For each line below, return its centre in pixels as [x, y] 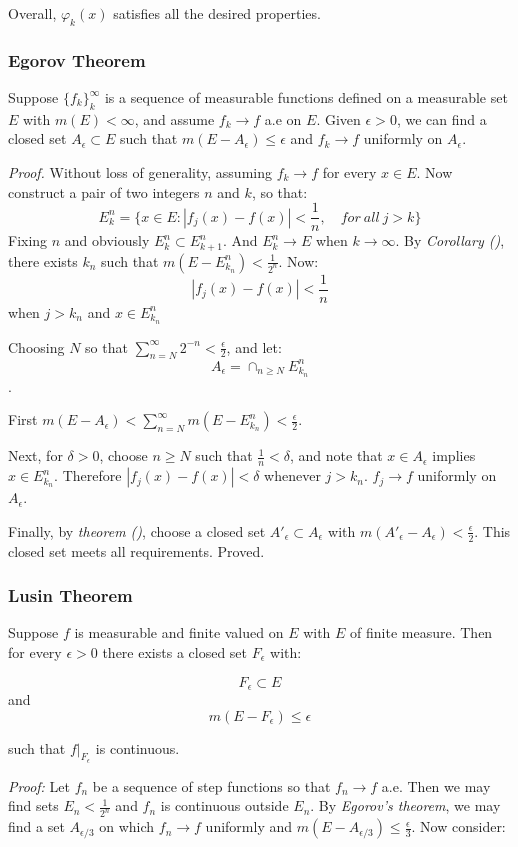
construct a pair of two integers [104, 191]
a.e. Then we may [436, 785]
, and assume [174, 118]
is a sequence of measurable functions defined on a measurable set [306, 97]
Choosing [36, 346]
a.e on [283, 118]
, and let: [254, 346]
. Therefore [88, 475]
